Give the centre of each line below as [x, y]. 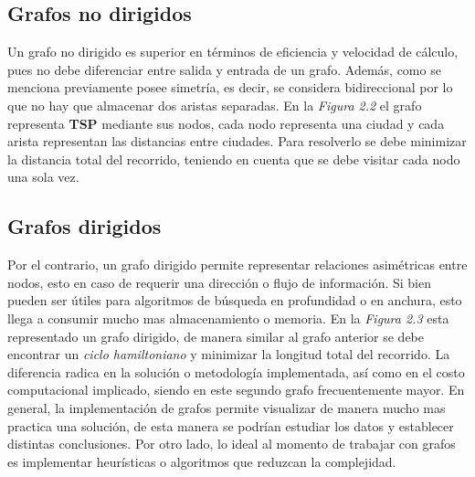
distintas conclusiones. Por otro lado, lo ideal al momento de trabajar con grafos [232, 444]
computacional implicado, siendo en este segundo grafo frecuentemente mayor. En [236, 390]
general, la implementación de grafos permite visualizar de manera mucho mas [227, 407]
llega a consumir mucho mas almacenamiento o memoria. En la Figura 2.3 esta [228, 318]
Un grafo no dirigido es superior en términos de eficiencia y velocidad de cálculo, [233, 52]
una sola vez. [43, 177]
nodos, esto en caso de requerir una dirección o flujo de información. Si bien [220, 282]
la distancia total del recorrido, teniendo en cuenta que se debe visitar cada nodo [234, 159]
